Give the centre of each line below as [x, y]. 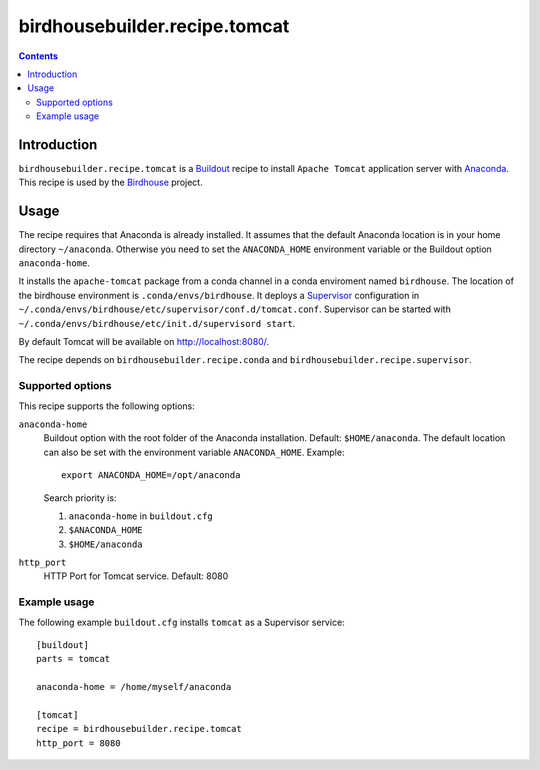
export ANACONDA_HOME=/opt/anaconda [151, 475]
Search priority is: [80, 497]
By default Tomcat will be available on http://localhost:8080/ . [144, 342]
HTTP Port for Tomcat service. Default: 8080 [136, 576]
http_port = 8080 [78, 743]
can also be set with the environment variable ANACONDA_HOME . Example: [194, 452]
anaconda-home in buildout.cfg [141, 516]
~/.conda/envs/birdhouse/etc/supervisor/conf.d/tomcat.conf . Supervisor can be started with [235, 309]
